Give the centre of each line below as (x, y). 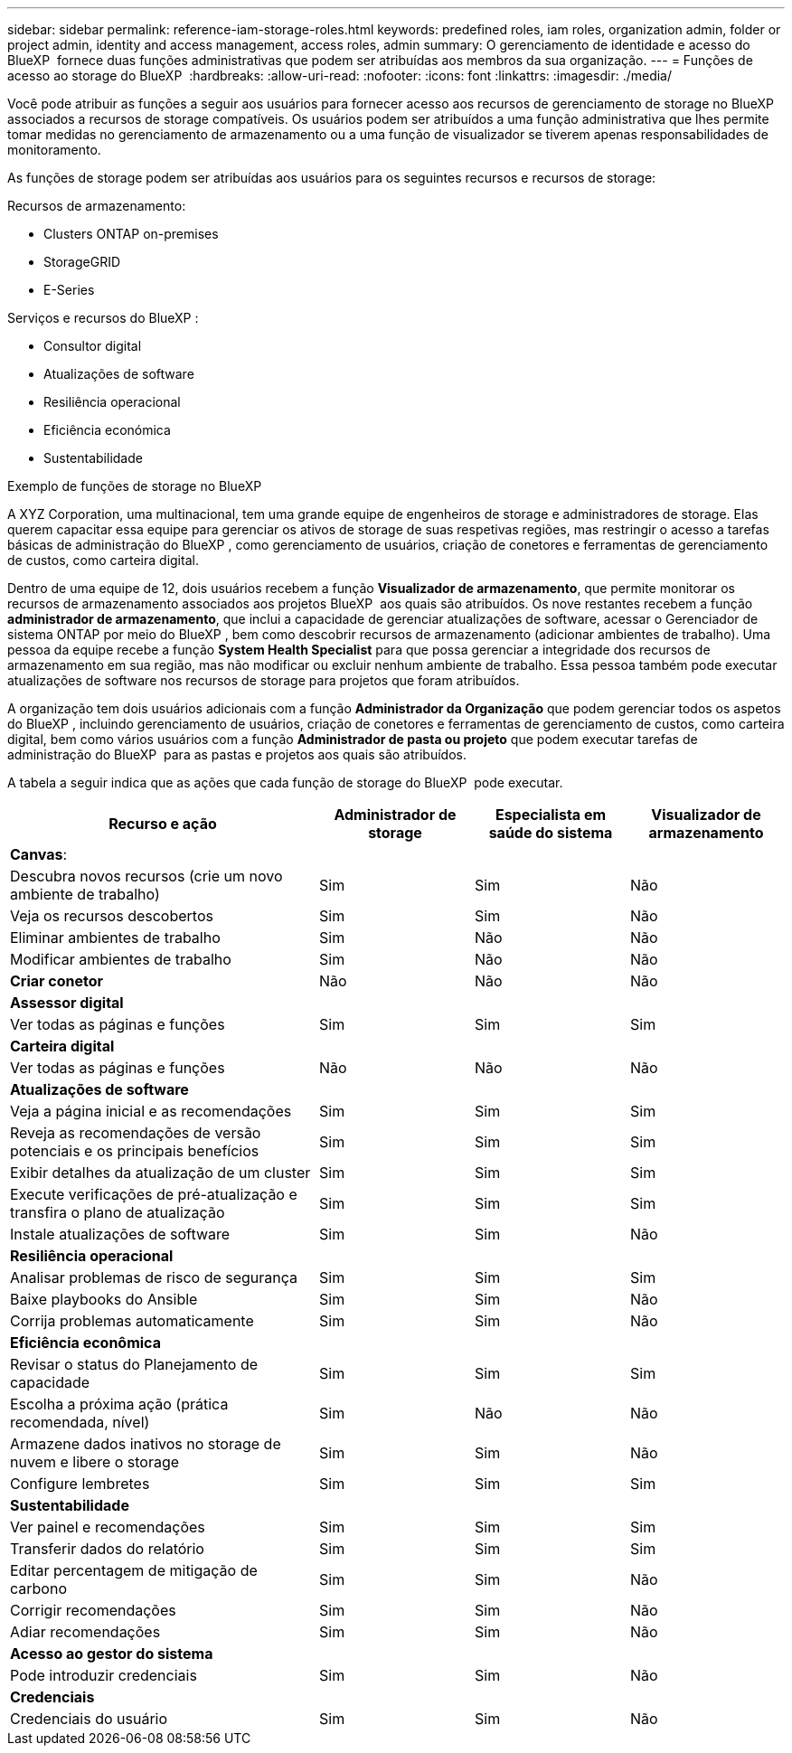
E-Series (69, 290)
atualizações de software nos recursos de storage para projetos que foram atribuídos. (264, 680)
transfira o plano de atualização (118, 1212)
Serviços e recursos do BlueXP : (103, 318)
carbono (38, 1588)
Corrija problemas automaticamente (132, 1321)
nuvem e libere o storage (95, 1462)
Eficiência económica (107, 430)
